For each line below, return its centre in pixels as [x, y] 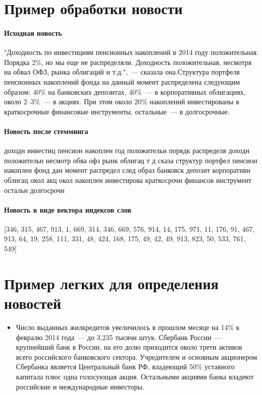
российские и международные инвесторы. [80, 386]
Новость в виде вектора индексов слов [68, 209]
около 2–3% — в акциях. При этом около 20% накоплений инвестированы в [122, 102]
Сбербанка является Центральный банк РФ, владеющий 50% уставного [125, 367]
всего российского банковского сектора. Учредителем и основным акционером [137, 356]
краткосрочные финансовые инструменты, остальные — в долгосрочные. [117, 111]
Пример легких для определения [111, 283]
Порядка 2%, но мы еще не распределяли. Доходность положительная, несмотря [128, 62]
